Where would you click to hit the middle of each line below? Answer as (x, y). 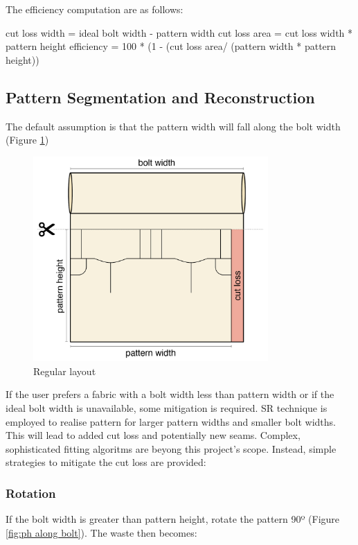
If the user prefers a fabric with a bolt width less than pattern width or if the (170, 394)
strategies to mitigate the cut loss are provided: (106, 462)
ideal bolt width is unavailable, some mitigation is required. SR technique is (167, 408)
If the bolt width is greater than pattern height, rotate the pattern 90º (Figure (173, 519)
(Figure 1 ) (27, 140)
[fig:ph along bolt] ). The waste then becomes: (101, 532)
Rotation (31, 493)
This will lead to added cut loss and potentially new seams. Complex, (153, 435)
